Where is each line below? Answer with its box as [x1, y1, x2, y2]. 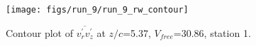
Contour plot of [6, 25, 73, 40]
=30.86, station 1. [173, 25, 251, 40]
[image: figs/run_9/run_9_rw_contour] [6, 5, 189, 15]
